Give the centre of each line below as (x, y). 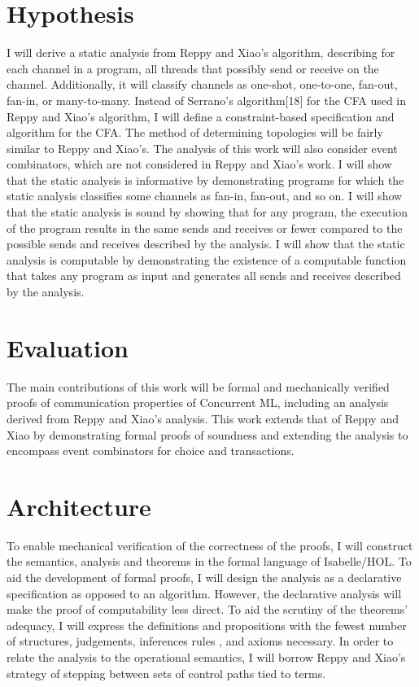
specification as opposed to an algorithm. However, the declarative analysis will (204, 593)
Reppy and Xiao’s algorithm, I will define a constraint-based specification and (201, 116)
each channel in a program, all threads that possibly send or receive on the (193, 68)
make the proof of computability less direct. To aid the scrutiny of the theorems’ (207, 609)
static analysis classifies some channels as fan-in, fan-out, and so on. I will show (205, 196)
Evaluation (68, 347)
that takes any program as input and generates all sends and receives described (204, 276)
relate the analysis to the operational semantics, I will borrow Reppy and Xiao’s (206, 657)
